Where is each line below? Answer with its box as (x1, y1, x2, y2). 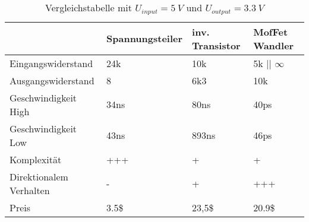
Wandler (253, 38, 294, 52)
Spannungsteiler (106, 31, 183, 46)
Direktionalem (10, 169, 68, 183)
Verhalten (10, 183, 50, 197)
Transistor (192, 38, 241, 52)
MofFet (253, 24, 288, 39)
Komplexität (10, 152, 62, 166)
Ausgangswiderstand (10, 73, 94, 87)
